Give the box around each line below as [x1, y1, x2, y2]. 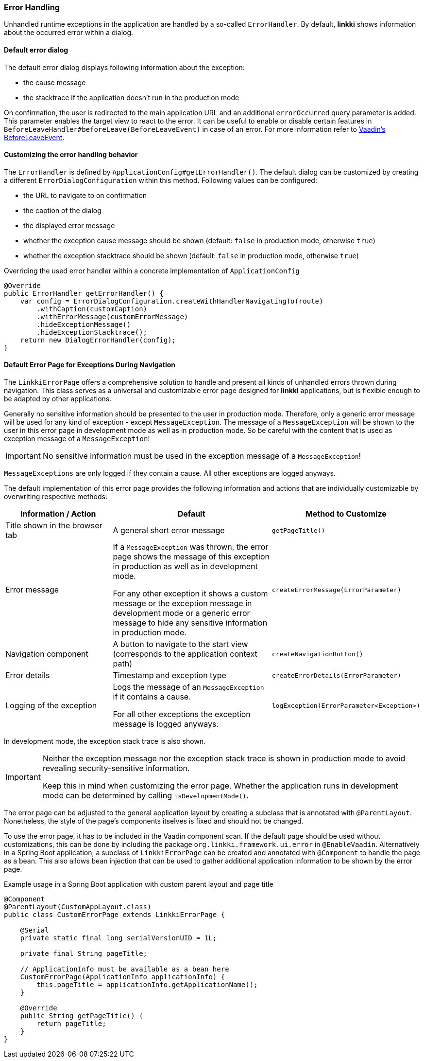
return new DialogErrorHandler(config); [20, 336, 176, 344]
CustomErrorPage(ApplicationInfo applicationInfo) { [20, 973, 225, 981]
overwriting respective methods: [4, 492, 107, 501]
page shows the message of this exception [113, 552, 270, 562]
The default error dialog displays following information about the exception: [4, 63, 245, 72]
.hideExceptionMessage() [36, 320, 131, 328]
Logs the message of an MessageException [113, 682, 264, 692]
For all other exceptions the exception [113, 709, 251, 719]
